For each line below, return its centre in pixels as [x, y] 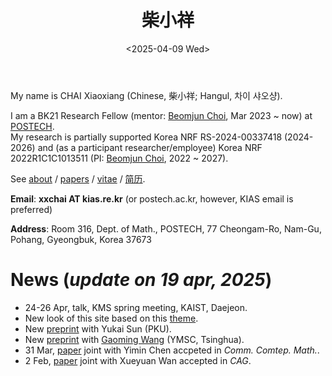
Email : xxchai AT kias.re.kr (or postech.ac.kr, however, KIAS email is [152, 198]
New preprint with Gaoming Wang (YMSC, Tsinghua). [134, 339]
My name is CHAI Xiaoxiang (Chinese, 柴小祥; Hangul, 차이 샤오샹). [146, 95]
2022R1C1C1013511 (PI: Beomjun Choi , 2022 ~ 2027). [119, 158]
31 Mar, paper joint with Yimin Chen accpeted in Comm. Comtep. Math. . [172, 350]
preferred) [31, 209]
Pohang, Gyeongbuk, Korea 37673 [81, 239]
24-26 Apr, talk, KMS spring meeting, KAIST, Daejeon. [136, 307]
